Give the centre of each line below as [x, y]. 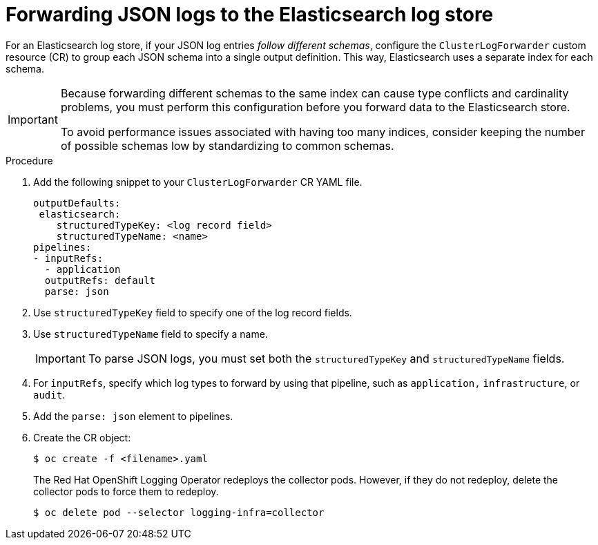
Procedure [29, 160]
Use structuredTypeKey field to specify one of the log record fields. [193, 312]
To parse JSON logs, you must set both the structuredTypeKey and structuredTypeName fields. [326, 358]
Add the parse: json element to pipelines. [133, 416]
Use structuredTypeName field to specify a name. [151, 334]
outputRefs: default [100, 280]
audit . [49, 394]
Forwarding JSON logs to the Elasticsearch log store [250, 15]
